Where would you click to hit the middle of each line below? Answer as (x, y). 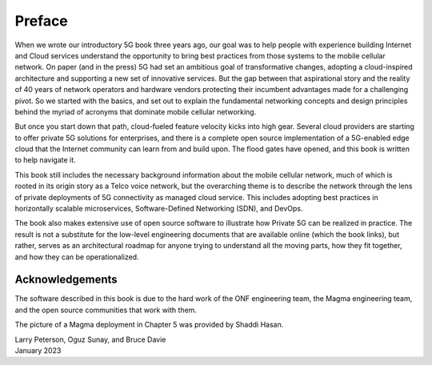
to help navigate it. (45, 160)
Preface (41, 21)
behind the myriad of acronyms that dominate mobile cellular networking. (136, 111)
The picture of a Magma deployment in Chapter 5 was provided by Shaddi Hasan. (149, 325)
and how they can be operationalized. (77, 257)
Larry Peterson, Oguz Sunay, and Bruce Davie (90, 339)
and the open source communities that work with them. (106, 310)
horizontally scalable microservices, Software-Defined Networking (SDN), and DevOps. (159, 209)
